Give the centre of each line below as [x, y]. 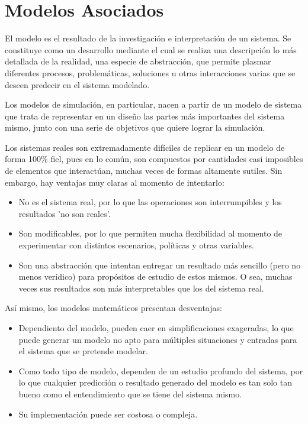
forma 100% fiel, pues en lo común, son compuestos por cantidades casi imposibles [154, 159]
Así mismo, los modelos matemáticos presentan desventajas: [113, 308]
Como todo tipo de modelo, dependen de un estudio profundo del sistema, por [161, 370]
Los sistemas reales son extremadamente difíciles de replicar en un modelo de [145, 147]
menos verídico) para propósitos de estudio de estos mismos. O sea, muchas [155, 276]
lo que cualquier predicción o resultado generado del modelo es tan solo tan [155, 382]
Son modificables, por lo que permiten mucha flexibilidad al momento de [150, 233]
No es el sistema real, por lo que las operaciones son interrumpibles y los [150, 202]
